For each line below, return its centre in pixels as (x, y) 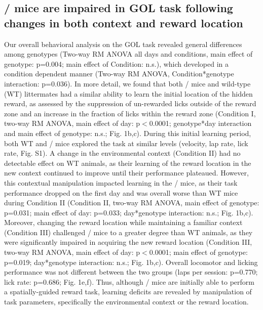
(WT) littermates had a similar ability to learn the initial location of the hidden (128, 93)
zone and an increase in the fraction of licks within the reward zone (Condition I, (130, 113)
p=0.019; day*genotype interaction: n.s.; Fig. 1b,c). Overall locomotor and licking (131, 262)
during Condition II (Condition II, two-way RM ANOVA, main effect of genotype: (132, 203)
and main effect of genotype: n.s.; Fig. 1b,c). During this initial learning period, (128, 133)
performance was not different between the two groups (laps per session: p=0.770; (131, 272)
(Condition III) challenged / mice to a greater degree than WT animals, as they (128, 232)
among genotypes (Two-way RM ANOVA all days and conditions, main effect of (128, 54)
